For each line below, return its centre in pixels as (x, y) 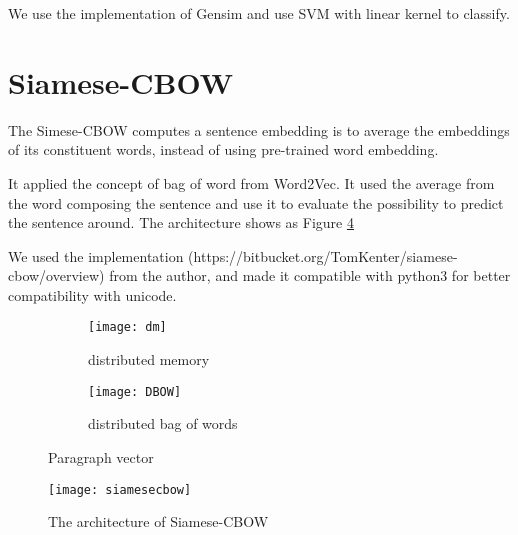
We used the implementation (96, 255)
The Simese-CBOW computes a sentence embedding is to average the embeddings (259, 129)
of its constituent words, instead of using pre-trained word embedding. (223, 149)
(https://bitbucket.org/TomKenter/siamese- (323, 255)
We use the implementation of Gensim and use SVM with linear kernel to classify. (259, 13)
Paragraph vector (101, 456)
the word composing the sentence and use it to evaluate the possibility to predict (256, 202)
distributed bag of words (163, 423)
